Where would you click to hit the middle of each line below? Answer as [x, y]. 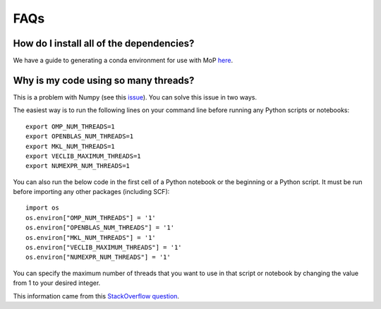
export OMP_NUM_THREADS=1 [71, 126]
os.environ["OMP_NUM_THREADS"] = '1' [91, 218]
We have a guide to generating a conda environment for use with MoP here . [123, 61]
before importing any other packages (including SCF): [91, 192]
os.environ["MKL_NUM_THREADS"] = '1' [91, 237]
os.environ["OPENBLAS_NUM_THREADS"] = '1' [100, 228]
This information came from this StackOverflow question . [96, 296]
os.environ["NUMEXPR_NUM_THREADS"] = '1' [98, 257]
